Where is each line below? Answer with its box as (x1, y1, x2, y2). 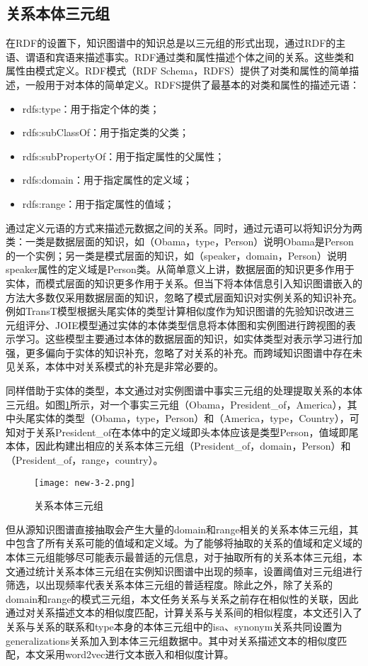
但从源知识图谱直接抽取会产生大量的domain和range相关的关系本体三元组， (6, 521, 349, 536)
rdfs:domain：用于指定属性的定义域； (22, 172, 192, 187)
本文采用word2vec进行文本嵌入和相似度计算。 (25, 647, 234, 662)
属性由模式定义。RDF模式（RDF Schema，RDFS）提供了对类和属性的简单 (6, 63, 350, 78)
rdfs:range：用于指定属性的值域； (22, 196, 175, 211)
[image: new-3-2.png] (34, 477, 136, 488)
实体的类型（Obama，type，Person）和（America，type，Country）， (35, 411, 350, 426)
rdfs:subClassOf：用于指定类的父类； (22, 125, 190, 140)
